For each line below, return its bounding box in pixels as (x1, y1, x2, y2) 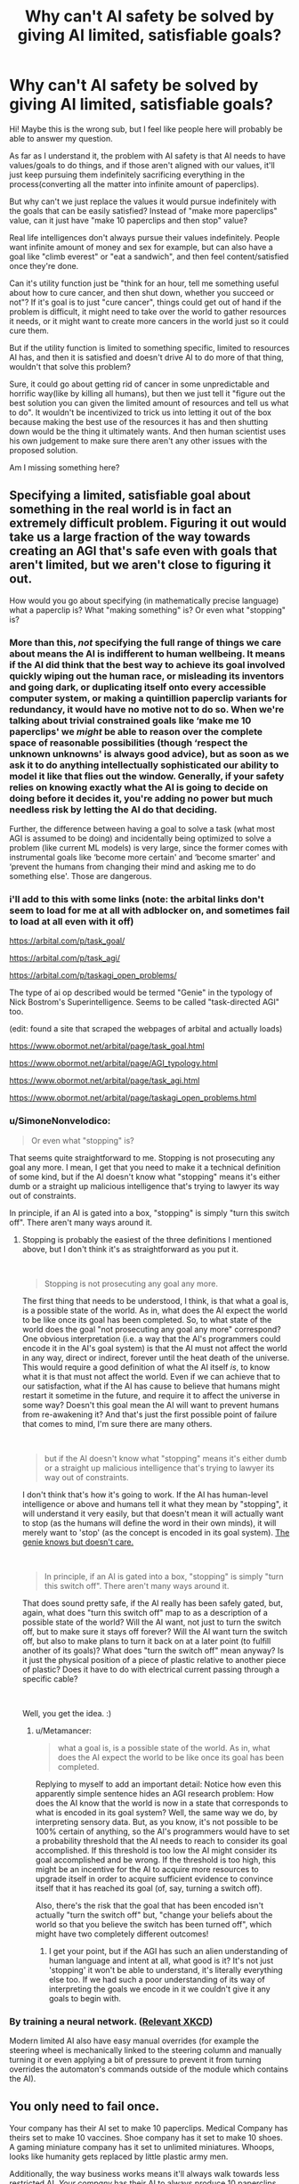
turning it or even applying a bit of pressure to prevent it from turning (9, 2054, 262, 2065)
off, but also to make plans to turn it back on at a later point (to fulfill (21, 1635, 271, 1646)
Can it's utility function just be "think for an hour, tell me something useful (9, 278, 279, 289)
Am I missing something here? (9, 461, 120, 473)
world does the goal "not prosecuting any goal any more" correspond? (21, 1324, 282, 1334)
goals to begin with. (48, 1992, 122, 2003)
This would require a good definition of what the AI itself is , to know (21, 1361, 271, 1373)
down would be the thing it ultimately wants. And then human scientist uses (9, 426, 287, 436)
